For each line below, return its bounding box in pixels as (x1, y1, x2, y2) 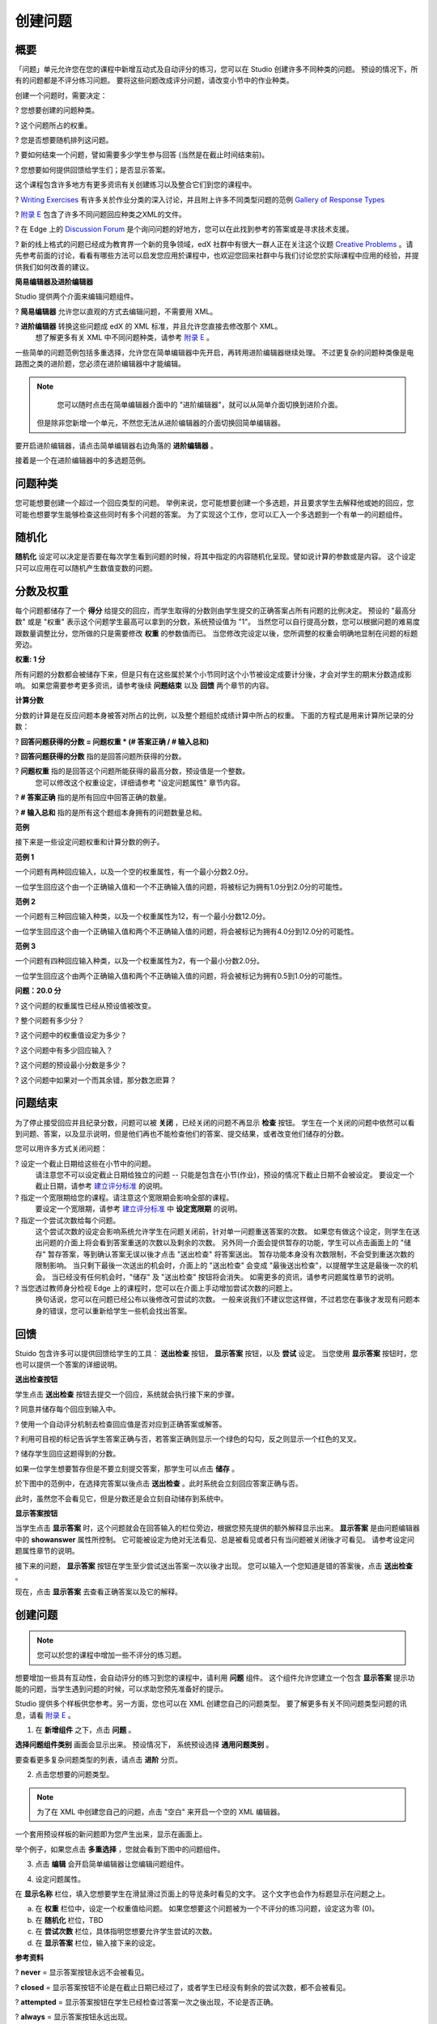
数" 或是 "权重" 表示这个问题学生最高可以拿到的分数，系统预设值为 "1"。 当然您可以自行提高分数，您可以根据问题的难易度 (15, 617, 420, 627)
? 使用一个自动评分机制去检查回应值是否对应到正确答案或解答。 (15, 1419, 227, 1429)
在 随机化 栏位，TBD (35, 1915, 104, 1924)
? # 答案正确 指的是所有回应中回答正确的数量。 (15, 793, 172, 802)
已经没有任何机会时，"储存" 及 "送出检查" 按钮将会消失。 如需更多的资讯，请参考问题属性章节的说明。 (57, 1272, 399, 1282)
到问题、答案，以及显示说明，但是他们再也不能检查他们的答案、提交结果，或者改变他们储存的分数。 (15, 1129, 348, 1138)
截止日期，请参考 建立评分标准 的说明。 (35, 1181, 168, 1191)
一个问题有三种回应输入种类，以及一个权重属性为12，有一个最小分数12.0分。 (15, 912, 270, 921)
